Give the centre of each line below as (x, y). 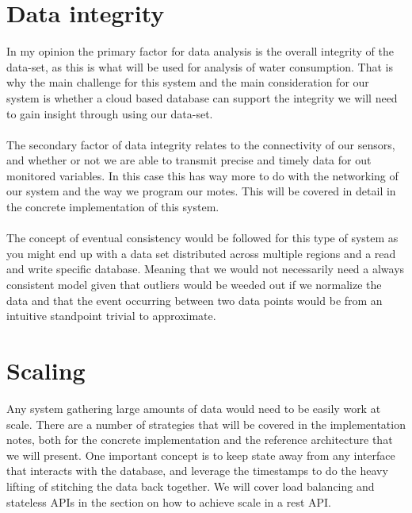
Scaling (46, 370)
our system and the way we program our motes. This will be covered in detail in (201, 191)
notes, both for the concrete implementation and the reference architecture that (200, 440)
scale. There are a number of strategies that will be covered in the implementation (206, 424)
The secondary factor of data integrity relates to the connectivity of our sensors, (201, 144)
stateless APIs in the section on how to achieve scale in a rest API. (169, 501)
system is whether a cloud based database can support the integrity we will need (202, 97)
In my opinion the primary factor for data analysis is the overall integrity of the (200, 51)
